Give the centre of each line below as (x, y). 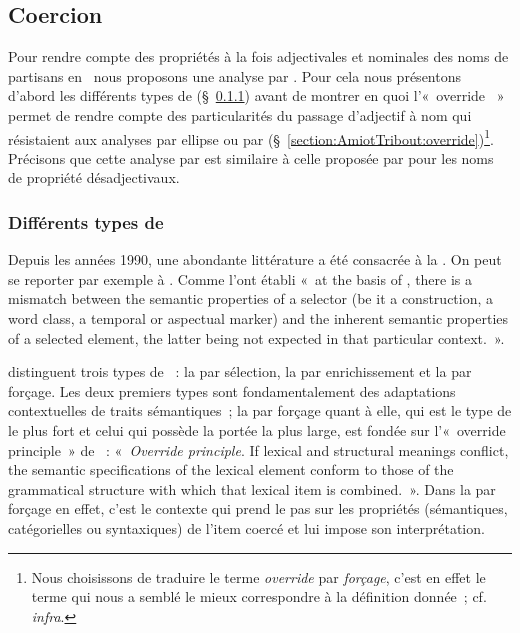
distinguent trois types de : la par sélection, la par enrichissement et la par (240, 371)
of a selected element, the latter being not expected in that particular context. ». (256, 337)
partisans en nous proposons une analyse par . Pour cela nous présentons (234, 75)
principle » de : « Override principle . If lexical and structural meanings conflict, (258, 449)
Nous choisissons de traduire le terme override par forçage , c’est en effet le (258, 576)
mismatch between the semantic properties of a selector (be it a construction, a (251, 298)
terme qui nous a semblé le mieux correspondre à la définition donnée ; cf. (259, 596)
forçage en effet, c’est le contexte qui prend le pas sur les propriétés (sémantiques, (258, 508)
